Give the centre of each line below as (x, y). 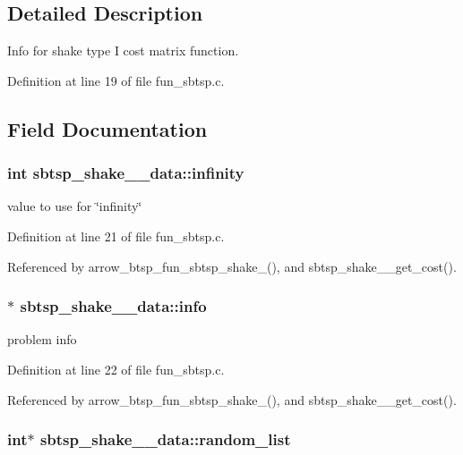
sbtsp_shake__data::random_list (165, 439)
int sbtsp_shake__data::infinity (126, 173)
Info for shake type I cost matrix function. (123, 51)
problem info (42, 339)
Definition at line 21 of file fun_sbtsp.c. (116, 236)
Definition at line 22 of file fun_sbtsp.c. (116, 369)
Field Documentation (107, 128)
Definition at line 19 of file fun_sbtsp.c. (116, 80)
